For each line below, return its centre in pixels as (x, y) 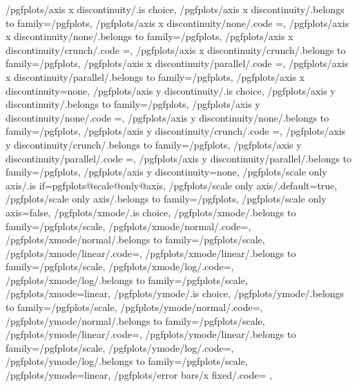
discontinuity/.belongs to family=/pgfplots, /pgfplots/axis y (133, 104)
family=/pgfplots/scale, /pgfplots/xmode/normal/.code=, (128, 226)
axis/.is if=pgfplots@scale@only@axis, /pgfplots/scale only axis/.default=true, (172, 185)
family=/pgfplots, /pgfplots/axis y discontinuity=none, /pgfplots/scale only (166, 172)
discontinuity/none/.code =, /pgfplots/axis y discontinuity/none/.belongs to (167, 117)
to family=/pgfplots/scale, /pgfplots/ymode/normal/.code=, (134, 307)
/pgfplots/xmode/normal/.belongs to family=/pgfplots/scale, (135, 239)
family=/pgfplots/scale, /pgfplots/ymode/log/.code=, (120, 347)
